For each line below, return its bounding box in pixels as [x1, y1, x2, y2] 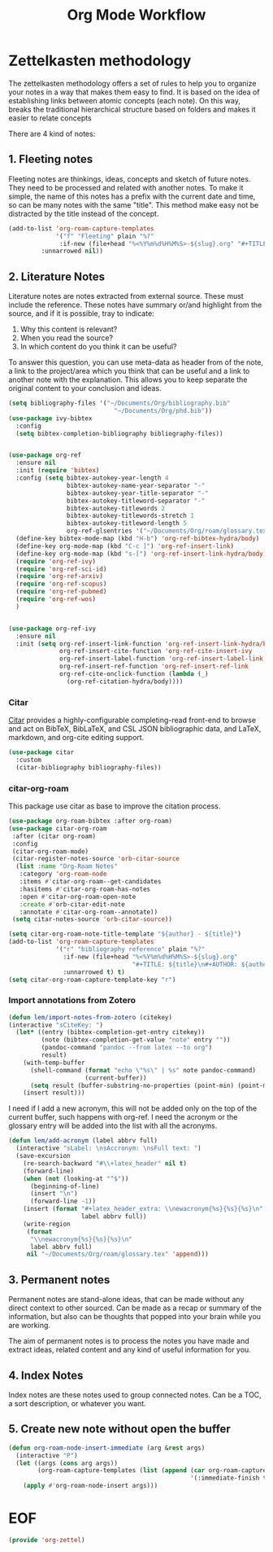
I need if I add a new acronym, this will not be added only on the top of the [8, 1103, 258, 1113]
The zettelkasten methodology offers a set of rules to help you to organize [8, 78, 257, 88]
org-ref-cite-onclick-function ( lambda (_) [59, 670, 209, 678]
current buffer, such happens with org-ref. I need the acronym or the [8, 1112, 238, 1122]
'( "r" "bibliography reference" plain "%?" [55, 945, 206, 954]
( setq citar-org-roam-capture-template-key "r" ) [8, 975, 176, 984]
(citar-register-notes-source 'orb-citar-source [11, 855, 180, 863]
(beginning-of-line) [29, 1182, 100, 1190]
